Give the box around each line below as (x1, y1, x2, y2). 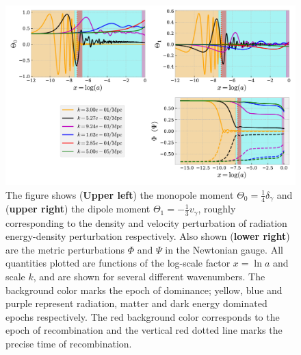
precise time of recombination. (5, 336, 132, 350)
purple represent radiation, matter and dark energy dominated (5, 296, 267, 310)
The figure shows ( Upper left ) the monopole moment (5, 187, 234, 201)
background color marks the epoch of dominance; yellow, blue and (5, 282, 283, 297)
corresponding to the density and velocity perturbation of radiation (5, 215, 287, 230)
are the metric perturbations (5, 242, 125, 256)
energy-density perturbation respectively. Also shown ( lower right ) (5, 229, 290, 243)
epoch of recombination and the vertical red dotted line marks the (5, 323, 283, 337)
